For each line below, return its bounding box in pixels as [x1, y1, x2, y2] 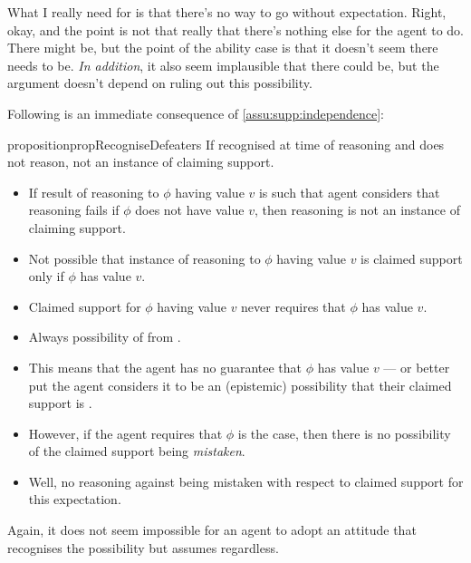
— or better [383, 357, 450, 376]
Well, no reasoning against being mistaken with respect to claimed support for [28, 471, 464, 490]
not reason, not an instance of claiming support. [7, 152, 274, 171]
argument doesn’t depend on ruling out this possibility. [7, 73, 312, 92]
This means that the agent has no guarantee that [28, 357, 303, 376]
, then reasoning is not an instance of [254, 200, 460, 219]
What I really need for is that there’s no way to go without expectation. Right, [7, 3, 447, 21]
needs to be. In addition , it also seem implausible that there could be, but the [7, 55, 439, 74]
